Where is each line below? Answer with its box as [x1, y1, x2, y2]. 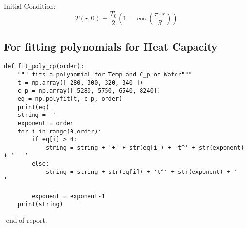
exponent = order [18, 119, 74, 127]
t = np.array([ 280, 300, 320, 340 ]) [18, 79, 143, 86]
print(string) [18, 201, 63, 208]
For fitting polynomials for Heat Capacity [4, 39, 218, 54]
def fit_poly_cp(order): [4, 63, 84, 70]
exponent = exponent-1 [32, 192, 105, 200]
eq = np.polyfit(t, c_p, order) [18, 95, 123, 102]
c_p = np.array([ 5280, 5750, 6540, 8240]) [18, 87, 161, 95]
